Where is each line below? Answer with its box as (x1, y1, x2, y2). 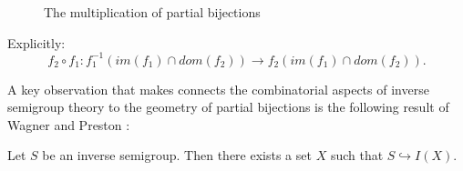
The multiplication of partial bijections (44, 3, 261, 21)
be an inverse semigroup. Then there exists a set (42, 146, 312, 165)
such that (330, 146, 384, 165)
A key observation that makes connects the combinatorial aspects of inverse (7, 79, 429, 98)
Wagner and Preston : (7, 115, 130, 134)
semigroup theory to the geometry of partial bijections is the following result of (7, 97, 449, 116)
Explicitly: (7, 33, 66, 52)
